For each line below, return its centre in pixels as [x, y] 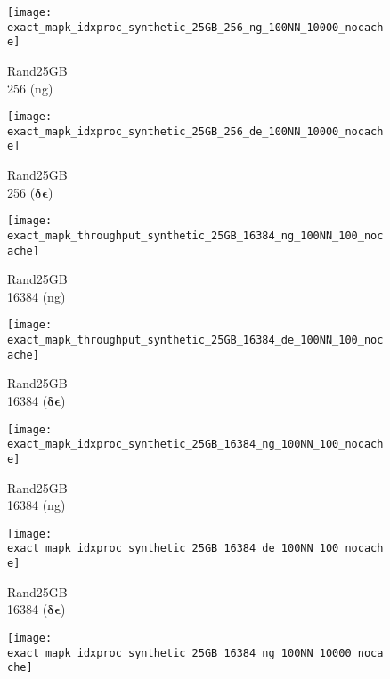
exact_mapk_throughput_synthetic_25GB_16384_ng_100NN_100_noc [195, 235]
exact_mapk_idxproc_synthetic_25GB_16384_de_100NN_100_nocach [195, 549]
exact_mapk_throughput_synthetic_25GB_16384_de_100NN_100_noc [195, 340]
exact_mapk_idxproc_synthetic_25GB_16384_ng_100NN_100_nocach [195, 445]
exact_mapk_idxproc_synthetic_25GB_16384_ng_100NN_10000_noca [195, 653]
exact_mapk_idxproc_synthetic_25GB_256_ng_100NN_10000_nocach [195, 27]
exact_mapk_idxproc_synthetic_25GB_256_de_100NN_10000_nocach [195, 131]
